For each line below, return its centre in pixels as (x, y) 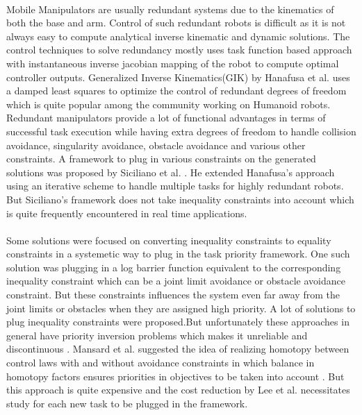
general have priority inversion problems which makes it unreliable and (157, 335)
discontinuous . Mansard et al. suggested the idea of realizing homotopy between (178, 349)
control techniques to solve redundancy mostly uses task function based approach (179, 50)
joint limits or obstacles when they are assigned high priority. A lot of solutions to (181, 308)
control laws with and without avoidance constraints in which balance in (161, 363)
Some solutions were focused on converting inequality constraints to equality (169, 240)
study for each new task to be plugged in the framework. (127, 403)
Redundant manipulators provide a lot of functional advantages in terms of (166, 118)
